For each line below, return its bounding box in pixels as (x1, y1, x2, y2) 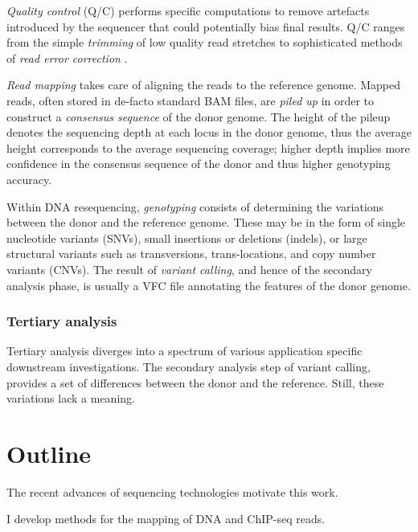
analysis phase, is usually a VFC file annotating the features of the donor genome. (6, 276, 411, 293)
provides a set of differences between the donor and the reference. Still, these (6, 374, 384, 391)
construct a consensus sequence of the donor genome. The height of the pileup (6, 108, 391, 125)
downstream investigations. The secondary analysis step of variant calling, (6, 358, 371, 374)
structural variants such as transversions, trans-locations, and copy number (6, 245, 376, 262)
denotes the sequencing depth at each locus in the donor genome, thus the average (6, 124, 412, 141)
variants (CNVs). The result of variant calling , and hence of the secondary (6, 260, 372, 277)
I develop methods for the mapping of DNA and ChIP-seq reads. (6, 510, 326, 527)
